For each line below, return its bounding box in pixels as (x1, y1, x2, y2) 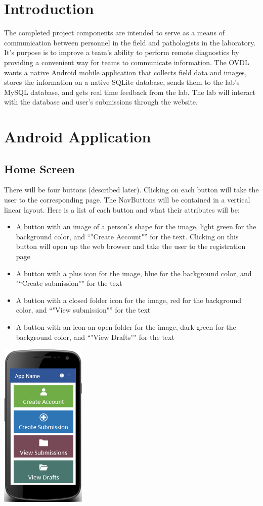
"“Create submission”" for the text (16, 278, 122, 288)
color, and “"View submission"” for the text (16, 305, 151, 315)
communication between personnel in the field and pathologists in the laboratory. (4, 37, 256, 47)
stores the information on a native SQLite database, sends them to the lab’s (4, 77, 240, 87)
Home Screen (4, 161, 75, 176)
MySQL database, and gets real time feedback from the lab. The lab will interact (4, 86, 256, 97)
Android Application (4, 126, 151, 147)
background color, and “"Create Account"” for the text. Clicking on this (16, 231, 239, 241)
